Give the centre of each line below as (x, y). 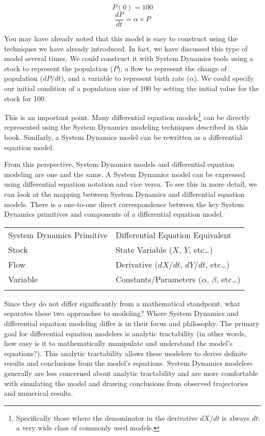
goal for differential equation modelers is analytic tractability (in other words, (125, 333)
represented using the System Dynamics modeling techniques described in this (126, 127)
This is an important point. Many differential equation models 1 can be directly (127, 116)
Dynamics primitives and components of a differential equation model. (114, 214)
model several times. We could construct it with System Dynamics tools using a (129, 58)
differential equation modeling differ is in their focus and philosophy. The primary (132, 323)
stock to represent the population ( (59, 68)
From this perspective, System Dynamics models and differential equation (119, 164)
